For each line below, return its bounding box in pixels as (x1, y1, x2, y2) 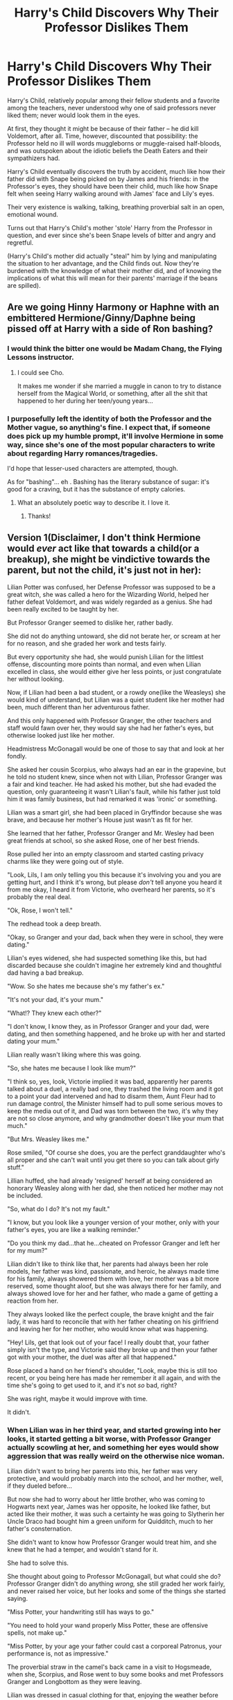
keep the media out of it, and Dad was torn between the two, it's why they (7, 1107, 218, 1115)
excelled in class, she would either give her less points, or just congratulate (7, 667, 222, 675)
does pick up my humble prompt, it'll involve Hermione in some (7, 431, 224, 441)
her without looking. (7, 675, 64, 683)
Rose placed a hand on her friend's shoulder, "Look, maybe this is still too (7, 1366, 218, 1374)
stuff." (7, 1163, 24, 1171)
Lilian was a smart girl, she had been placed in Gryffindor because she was (7, 808, 223, 816)
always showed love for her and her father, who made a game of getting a (7, 1289, 218, 1297)
